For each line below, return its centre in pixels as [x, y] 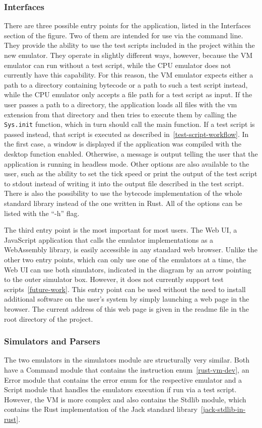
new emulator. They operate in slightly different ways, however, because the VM [128, 55]
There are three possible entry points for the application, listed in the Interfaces [127, 25]
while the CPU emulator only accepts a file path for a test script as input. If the [128, 94]
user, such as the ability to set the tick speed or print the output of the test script [131, 173]
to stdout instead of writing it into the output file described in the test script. [124, 183]
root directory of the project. [49, 318]
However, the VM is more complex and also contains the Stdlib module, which [125, 399]
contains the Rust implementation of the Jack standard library [101, 409]
